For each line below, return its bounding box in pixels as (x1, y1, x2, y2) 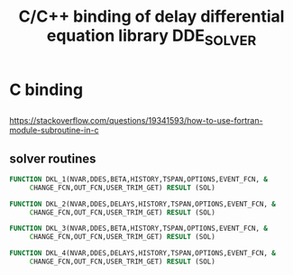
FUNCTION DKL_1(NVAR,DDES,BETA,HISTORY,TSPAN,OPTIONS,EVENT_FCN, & (9, 174, 269, 184)
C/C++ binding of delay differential (18, 6, 285, 27)
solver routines (9, 151, 96, 166)
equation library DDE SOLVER (46, 25, 257, 49)
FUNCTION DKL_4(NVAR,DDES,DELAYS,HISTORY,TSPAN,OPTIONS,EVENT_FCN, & (9, 249, 277, 258)
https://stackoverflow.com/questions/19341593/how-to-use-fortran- (9, 115, 263, 126)
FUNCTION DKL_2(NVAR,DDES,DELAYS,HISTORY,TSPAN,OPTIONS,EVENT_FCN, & (9, 199, 277, 208)
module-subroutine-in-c (9, 124, 99, 136)
